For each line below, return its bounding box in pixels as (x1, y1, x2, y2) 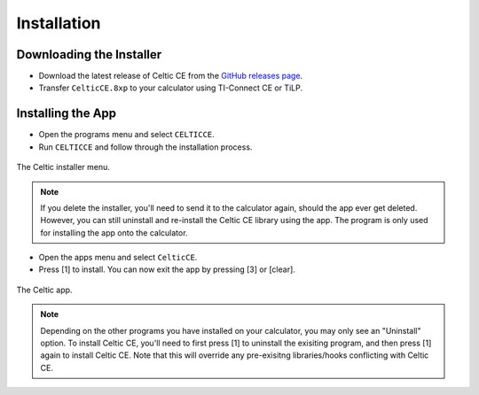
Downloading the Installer (16, 47, 162, 62)
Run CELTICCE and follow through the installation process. (38, 142, 253, 152)
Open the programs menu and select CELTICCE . (38, 129, 215, 140)
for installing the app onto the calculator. (40, 227, 188, 238)
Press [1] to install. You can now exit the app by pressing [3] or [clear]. (38, 264, 296, 275)
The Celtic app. (16, 284, 73, 295)
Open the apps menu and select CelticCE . (38, 252, 198, 263)
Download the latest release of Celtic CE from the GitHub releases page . (38, 71, 303, 81)
